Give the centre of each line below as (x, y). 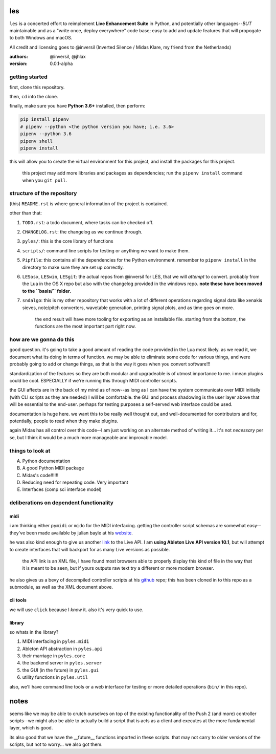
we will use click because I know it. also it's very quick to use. (76, 610)
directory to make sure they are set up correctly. (73, 267)
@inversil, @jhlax (68, 57)
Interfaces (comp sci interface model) (62, 489)
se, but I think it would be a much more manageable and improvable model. (89, 437)
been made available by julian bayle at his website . (79, 533)
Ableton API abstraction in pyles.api (62, 649)
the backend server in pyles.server (62, 663)
